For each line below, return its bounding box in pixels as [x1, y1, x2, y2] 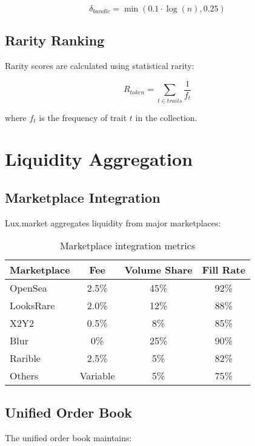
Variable [79, 369, 115, 383]
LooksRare [10, 298, 55, 313]
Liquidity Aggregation [5, 146, 193, 171]
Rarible [10, 351, 41, 366]
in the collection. [135, 111, 197, 123]
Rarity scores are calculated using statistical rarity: [5, 59, 194, 72]
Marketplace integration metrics [59, 238, 196, 253]
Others [10, 369, 39, 383]
